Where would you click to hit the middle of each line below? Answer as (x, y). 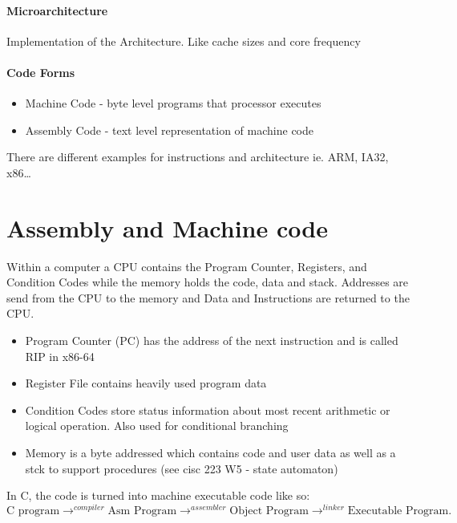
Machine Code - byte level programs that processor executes (173, 103)
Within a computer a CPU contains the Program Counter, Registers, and (187, 266)
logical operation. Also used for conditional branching (157, 426)
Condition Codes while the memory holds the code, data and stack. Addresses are (208, 282)
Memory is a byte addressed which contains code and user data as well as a (210, 453)
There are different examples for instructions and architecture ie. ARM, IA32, (198, 157)
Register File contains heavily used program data (146, 383)
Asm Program (142, 511)
